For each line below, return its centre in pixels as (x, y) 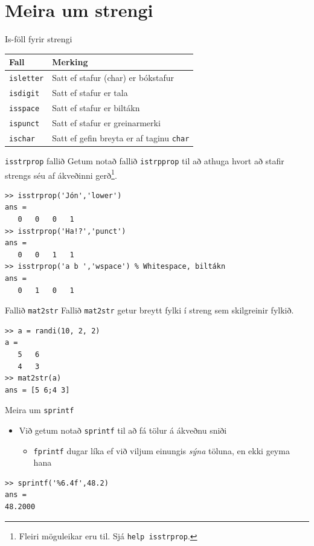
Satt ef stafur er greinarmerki (106, 122)
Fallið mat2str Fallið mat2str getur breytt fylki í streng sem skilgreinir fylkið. (149, 310)
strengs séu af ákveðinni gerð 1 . (61, 174)
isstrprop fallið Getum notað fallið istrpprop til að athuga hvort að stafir (145, 160)
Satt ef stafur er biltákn (96, 107)
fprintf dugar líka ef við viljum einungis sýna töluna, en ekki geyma (162, 450)
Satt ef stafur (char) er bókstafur (113, 78)
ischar (22, 139)
